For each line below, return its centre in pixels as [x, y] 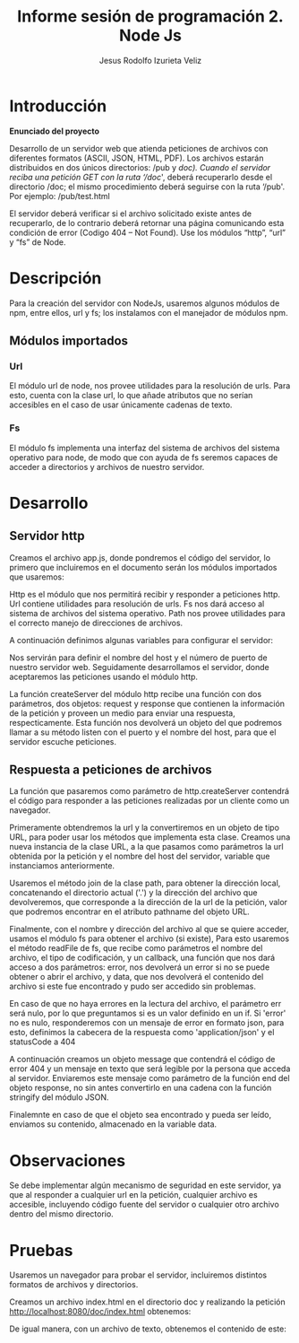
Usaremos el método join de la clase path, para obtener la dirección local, [145, 883]
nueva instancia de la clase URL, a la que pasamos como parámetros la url [146, 847]
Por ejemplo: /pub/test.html [60, 196]
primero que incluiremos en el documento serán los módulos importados [143, 567]
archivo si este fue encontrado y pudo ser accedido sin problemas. [133, 986]
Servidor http [47, 536]
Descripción [56, 278]
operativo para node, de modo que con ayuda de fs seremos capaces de [144, 457]
